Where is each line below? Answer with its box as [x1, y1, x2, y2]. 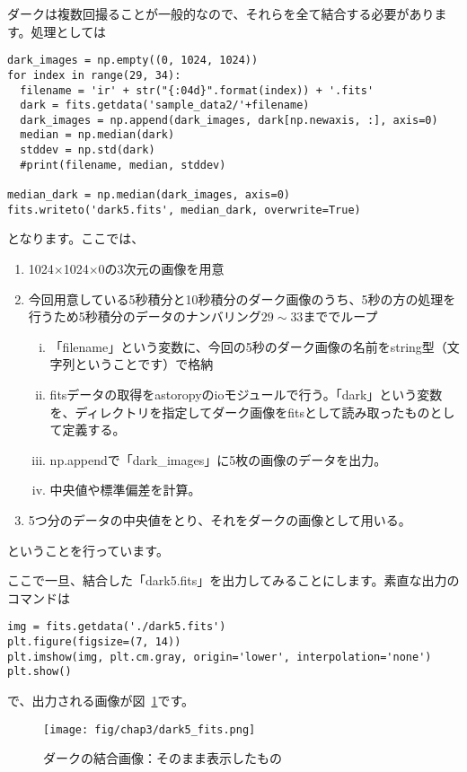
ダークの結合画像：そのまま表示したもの [43, 749, 282, 768]
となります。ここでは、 [7, 229, 145, 248]
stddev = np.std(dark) [20, 144, 155, 157]
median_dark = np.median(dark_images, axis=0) [7, 189, 290, 202]
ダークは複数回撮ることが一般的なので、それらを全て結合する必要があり [7, 4, 435, 22]
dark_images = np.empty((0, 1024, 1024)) [7, 54, 259, 67]
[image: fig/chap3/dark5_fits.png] [43, 723, 256, 736]
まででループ [303, 307, 378, 326]
